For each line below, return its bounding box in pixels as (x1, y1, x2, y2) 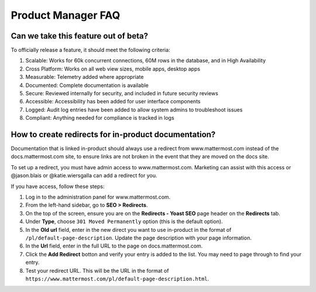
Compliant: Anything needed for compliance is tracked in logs (25, 114, 175, 121)
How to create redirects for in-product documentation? (11, 130, 216, 140)
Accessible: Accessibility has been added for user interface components (25, 98, 201, 105)
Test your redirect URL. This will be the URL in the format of (25, 267, 169, 274)
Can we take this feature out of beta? (11, 31, 149, 41)
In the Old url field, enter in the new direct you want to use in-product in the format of (25, 226, 232, 233)
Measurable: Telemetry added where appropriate (25, 74, 144, 81)
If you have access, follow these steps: (11, 183, 105, 190)
